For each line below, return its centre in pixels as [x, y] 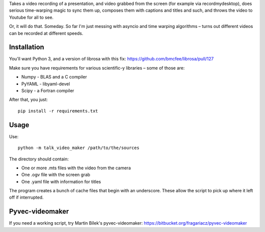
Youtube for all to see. [31, 17]
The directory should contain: [39, 159]
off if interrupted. [26, 197]
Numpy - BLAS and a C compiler [54, 77]
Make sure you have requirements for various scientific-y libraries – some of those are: [97, 68]
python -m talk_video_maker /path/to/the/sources [79, 148]
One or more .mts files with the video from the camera [76, 168]
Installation [26, 47]
